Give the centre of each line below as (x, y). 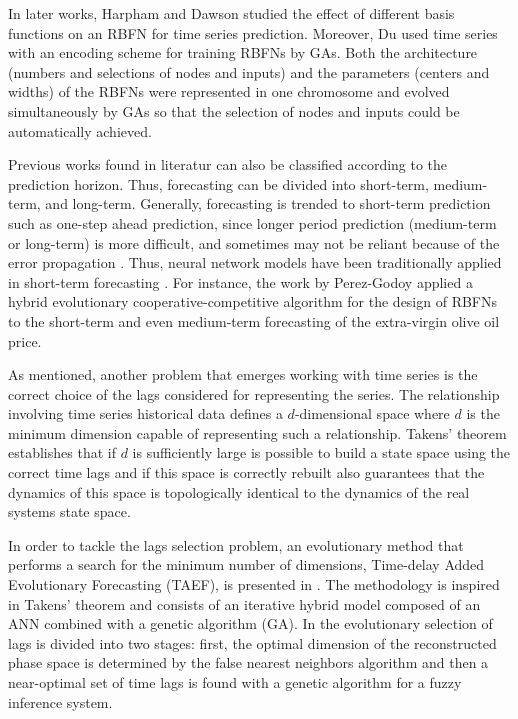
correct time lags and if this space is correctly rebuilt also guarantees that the (246, 472)
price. (25, 340)
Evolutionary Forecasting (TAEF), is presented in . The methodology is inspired (254, 584)
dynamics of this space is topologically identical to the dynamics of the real (239, 491)
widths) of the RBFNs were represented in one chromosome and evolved (229, 91)
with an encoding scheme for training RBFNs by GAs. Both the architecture (243, 52)
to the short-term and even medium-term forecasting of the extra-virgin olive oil (254, 320)
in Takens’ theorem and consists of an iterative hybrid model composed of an (244, 603)
